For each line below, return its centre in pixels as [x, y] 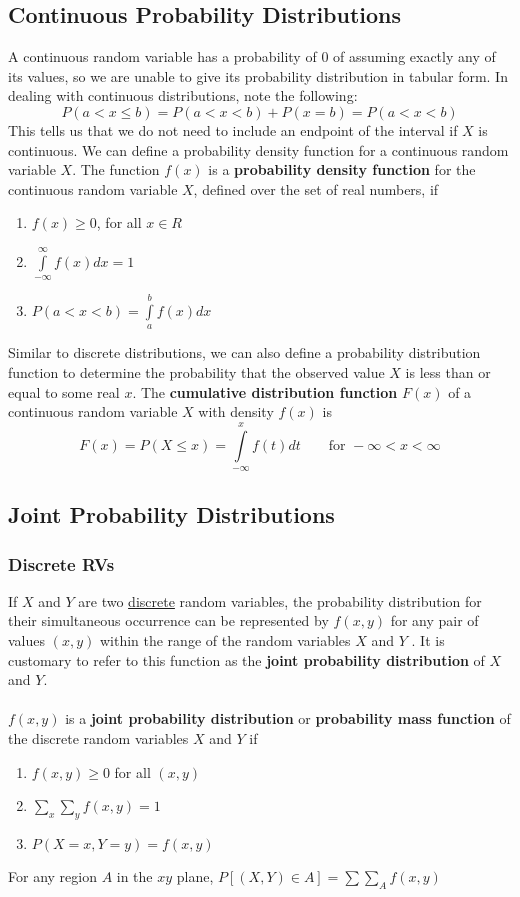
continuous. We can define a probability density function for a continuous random [258, 149]
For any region [52, 876]
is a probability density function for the [342, 169]
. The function [116, 169]
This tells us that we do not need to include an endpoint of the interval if [233, 129]
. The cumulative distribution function [265, 391]
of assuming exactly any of [414, 56]
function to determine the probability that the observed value [196, 371]
